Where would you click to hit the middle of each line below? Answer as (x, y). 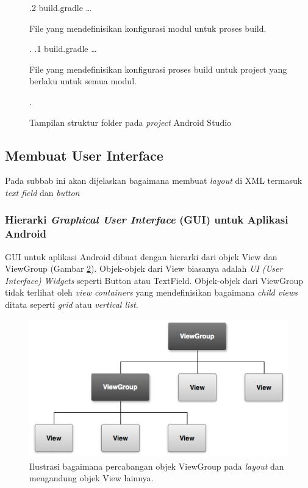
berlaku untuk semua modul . (83, 81)
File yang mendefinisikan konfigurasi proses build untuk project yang (158, 69)
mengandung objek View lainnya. (91, 478)
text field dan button (42, 192)
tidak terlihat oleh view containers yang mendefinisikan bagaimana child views (151, 292)
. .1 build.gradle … (63, 49)
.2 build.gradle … (61, 7)
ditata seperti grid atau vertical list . (72, 304)
